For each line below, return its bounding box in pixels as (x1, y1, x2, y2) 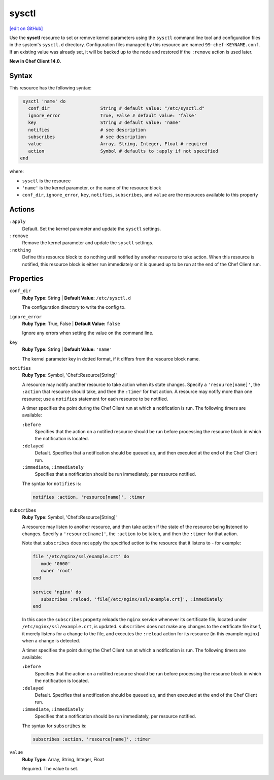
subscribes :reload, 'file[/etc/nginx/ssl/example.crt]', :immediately (41, 596, 223, 602)
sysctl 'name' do (23, 99, 66, 104)
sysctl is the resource (22, 178, 71, 184)
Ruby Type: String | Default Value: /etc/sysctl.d (22, 295, 131, 301)
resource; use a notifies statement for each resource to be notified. (22, 396, 168, 402)
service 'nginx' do (32, 589, 81, 595)
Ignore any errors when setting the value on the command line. (22, 330, 154, 336)
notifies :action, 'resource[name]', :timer (32, 494, 146, 500)
